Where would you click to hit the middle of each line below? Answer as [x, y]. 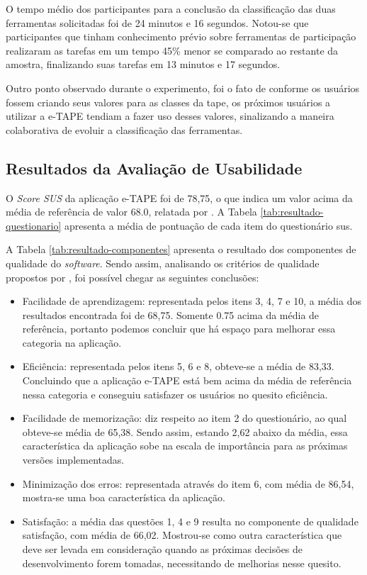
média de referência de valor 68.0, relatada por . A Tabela [131, 212]
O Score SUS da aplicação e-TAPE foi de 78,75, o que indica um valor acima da [179, 197]
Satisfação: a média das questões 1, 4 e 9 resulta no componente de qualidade [190, 521]
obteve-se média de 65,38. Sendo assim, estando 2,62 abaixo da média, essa [185, 431]
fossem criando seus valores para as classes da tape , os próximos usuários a [168, 102]
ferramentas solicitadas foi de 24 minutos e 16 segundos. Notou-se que [157, 22]
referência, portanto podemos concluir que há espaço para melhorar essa [179, 329]
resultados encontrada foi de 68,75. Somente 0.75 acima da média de [171, 314]
